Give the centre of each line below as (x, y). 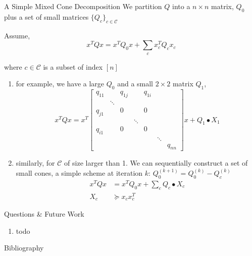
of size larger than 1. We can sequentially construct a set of (156, 163)
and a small (135, 84)
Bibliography (24, 248)
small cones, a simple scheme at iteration (79, 172)
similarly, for (35, 163)
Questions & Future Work (44, 214)
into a (181, 6)
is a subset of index (73, 66)
